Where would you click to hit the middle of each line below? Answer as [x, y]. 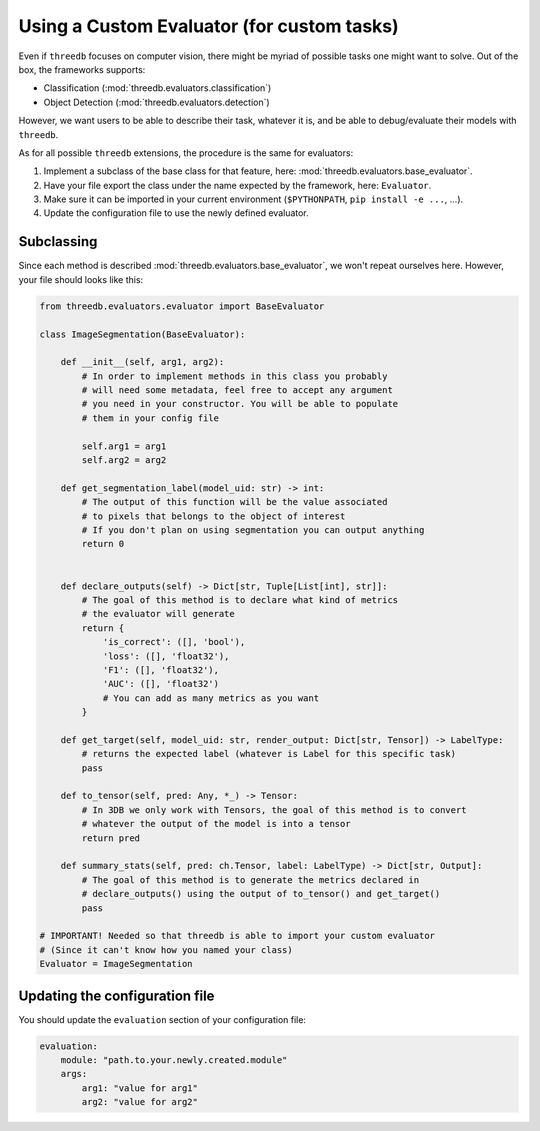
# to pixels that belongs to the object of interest [213, 516]
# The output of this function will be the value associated [234, 502]
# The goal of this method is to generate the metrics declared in [250, 879]
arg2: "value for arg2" [140, 1102]
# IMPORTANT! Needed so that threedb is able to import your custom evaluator [237, 936]
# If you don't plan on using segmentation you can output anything [253, 529]
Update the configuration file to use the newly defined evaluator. [176, 213]
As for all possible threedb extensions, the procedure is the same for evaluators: [186, 152]
